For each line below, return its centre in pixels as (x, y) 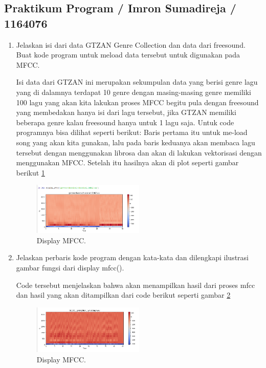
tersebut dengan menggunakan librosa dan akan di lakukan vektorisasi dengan (139, 152)
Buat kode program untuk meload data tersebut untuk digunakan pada (128, 55)
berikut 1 (30, 172)
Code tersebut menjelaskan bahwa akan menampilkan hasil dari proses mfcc (136, 285)
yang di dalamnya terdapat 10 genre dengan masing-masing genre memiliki (134, 92)
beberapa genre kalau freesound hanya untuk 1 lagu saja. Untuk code (125, 122)
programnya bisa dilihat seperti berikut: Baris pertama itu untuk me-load (132, 132)
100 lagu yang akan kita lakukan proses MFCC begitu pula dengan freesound (137, 102)
